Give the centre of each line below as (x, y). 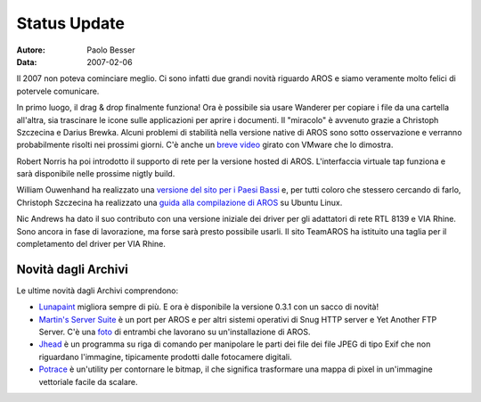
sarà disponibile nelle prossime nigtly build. (96, 174)
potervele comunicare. (58, 91)
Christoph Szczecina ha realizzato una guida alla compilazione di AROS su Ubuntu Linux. (179, 202)
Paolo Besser (111, 50)
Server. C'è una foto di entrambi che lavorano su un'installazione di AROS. (175, 332)
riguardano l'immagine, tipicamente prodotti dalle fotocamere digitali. (166, 357)
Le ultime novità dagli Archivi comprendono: (97, 291)
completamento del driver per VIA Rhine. (91, 244)
